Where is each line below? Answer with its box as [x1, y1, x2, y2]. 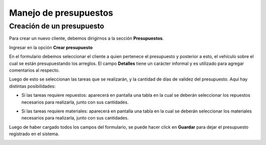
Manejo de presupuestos [9, 7, 113, 18]
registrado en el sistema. [9, 131, 59, 137]
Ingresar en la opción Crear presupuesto [9, 44, 93, 50]
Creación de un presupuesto [9, 22, 104, 30]
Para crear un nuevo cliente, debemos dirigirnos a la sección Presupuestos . [9, 35, 164, 41]
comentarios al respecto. [9, 67, 60, 73]
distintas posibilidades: [9, 83, 56, 89]
